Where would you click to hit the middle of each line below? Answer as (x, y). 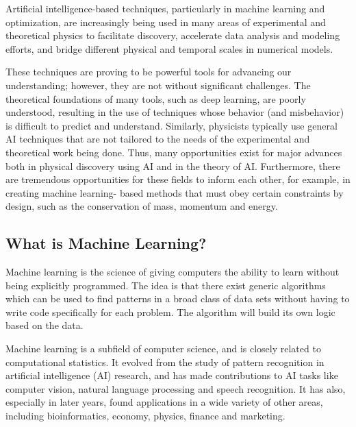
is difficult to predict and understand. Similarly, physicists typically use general (171, 125)
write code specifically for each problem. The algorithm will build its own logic (170, 312)
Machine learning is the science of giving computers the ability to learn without (173, 272)
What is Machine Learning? (106, 243)
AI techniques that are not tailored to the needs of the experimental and (158, 139)
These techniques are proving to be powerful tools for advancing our (149, 72)
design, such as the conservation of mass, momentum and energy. (142, 206)
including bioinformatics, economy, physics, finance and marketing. (145, 416)
